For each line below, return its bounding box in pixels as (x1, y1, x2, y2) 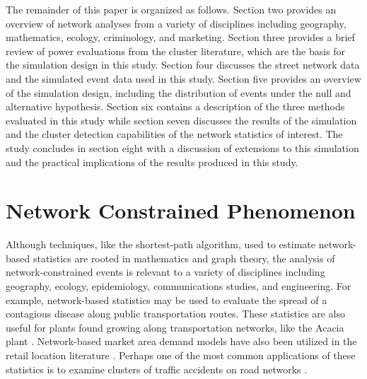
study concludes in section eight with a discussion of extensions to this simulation (6, 140, 359, 155)
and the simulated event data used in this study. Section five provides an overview (6, 71, 361, 86)
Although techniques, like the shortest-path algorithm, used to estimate (6, 237, 315, 252)
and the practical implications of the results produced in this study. (6, 154, 298, 169)
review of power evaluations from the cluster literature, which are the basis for (6, 43, 346, 58)
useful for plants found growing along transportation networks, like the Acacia (6, 320, 344, 334)
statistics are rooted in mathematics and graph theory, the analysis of (33, 250, 335, 265)
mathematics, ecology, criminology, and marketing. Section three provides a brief (6, 30, 355, 45)
